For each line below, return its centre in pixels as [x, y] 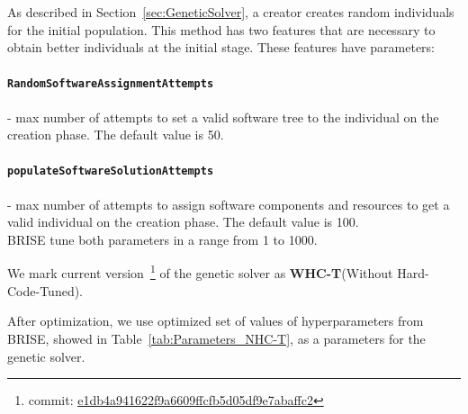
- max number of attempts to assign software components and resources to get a [229, 204]
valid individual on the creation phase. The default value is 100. [183, 222]
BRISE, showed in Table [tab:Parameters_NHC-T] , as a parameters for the [216, 338]
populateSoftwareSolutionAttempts [111, 171]
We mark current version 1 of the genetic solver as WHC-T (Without [200, 272]
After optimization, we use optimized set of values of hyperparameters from [216, 321]
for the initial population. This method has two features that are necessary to [221, 29]
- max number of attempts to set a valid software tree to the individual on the [223, 117]
